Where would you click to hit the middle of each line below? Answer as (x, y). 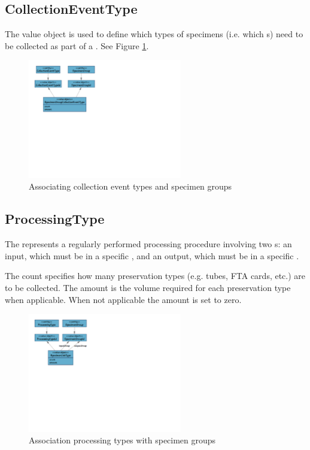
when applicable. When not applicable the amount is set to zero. (123, 299)
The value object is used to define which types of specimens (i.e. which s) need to (154, 34)
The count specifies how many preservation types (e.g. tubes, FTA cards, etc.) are (155, 276)
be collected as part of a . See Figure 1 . (77, 45)
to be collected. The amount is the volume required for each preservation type (148, 288)
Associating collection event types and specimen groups (130, 186)
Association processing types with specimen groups (122, 440)
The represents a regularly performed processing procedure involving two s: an (148, 244)
